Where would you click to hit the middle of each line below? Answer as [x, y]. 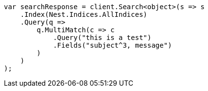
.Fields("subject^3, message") [113, 45]
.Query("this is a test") [102, 38]
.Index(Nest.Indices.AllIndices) [84, 14]
